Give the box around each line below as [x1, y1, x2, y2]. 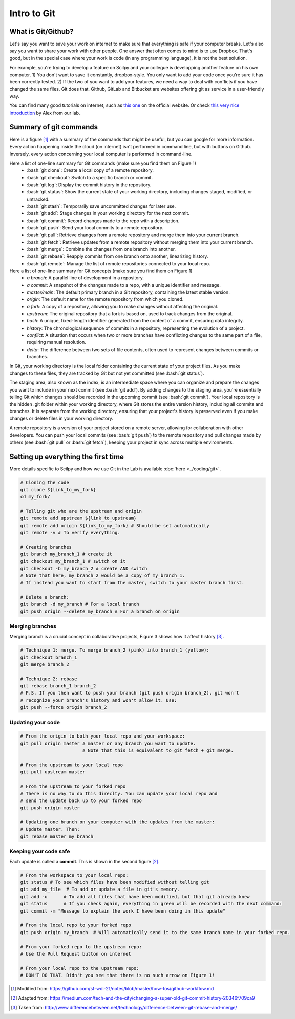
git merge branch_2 [20, 661, 69, 667]
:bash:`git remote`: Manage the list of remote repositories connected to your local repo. [27, 261, 211, 267]
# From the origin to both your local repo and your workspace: [20, 733, 185, 739]
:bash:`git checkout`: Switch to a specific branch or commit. [27, 175, 153, 181]
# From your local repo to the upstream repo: [20, 965, 139, 971]
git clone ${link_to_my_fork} [20, 487, 96, 492]
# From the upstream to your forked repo [20, 784, 126, 789]
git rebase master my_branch [20, 833, 94, 839]
